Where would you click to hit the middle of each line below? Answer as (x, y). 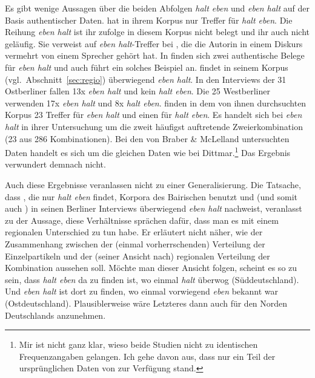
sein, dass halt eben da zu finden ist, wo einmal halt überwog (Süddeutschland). (152, 279)
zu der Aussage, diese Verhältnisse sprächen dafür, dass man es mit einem (142, 220)
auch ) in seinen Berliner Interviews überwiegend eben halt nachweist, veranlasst (154, 208)
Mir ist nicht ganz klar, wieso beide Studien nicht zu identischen (138, 344)
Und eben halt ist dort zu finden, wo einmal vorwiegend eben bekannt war (141, 291)
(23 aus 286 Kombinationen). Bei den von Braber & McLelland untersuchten (147, 138)
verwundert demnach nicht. (55, 164)
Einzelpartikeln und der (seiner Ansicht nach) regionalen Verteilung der (138, 256)
